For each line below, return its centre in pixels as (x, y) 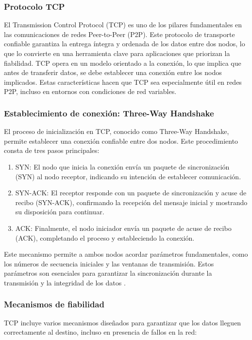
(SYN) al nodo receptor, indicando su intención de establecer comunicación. (128, 176)
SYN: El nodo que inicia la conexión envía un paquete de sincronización (122, 166)
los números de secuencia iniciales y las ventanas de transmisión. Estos (109, 263)
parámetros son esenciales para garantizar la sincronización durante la (108, 273)
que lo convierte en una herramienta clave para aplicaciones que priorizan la (117, 53)
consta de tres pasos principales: (52, 150)
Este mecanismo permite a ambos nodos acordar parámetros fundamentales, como (126, 254)
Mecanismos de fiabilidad (54, 304)
